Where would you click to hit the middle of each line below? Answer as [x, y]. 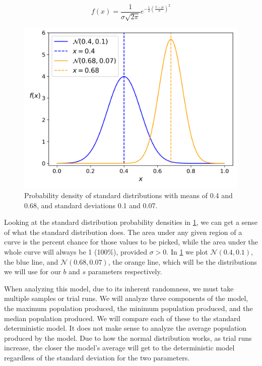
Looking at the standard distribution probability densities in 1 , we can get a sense [131, 222]
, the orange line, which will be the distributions [182, 261]
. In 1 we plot [187, 252]
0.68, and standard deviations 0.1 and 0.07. [91, 205]
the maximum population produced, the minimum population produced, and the [128, 308]
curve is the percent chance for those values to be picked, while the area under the [131, 242]
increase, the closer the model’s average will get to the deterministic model [119, 348]
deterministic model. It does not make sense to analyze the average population [125, 328]
